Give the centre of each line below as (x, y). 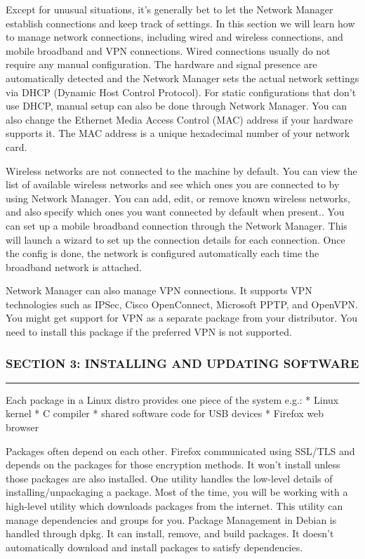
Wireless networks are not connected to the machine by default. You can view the (181, 170)
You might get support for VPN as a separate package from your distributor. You (181, 318)
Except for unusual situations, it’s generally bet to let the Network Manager (170, 9)
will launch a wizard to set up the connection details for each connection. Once (175, 239)
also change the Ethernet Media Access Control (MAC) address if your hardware (179, 119)
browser (22, 427)
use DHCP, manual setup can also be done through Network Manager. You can (177, 106)
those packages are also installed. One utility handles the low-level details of (169, 478)
